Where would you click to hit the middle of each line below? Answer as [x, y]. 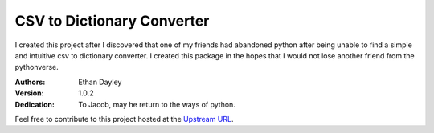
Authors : [30, 82]
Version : [29, 93]
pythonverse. [37, 67]
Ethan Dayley [100, 82]
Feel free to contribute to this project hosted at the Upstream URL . [124, 119]
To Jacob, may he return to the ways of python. [157, 104]
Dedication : [35, 104]
